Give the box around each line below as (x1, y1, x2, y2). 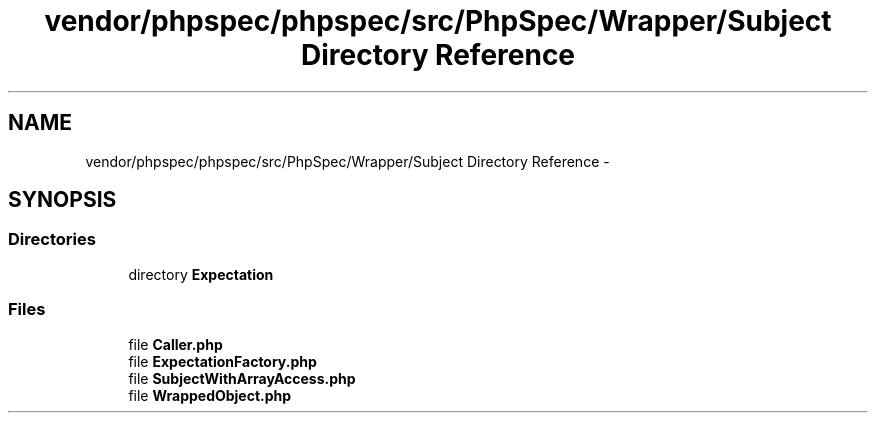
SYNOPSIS (8, 187, 117, 213)
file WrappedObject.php (128, 386, 292, 404)
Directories (8, 229, 96, 250)
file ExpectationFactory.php (128, 352, 317, 370)
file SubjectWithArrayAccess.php (128, 369, 356, 387)
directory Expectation (128, 265, 274, 283)
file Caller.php (128, 335, 223, 353)
